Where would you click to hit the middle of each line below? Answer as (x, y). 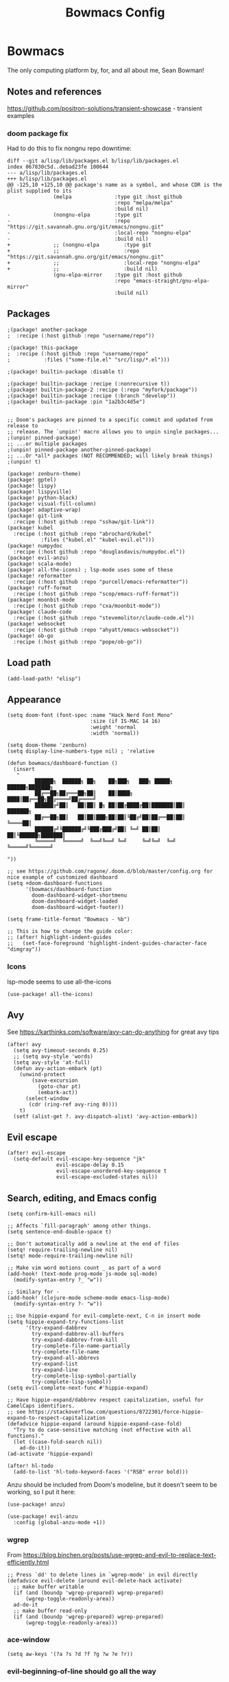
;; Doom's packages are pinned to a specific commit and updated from (110, 420)
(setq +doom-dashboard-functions (55, 884)
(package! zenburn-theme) (44, 474)
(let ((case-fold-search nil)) (58, 1442)
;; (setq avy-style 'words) (53, 1056)
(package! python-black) (43, 498)
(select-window (47, 1098)
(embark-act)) (58, 1092)
